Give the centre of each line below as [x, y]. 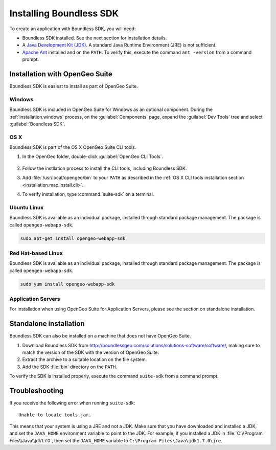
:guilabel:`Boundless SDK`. [38, 124]
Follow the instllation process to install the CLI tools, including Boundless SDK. [105, 168]
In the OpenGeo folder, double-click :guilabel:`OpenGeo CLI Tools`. [93, 156]
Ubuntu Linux [27, 207]
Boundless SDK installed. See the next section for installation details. [95, 38]
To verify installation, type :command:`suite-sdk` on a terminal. [88, 194]
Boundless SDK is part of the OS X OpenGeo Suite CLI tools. [73, 147]
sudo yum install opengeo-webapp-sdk [67, 284]
